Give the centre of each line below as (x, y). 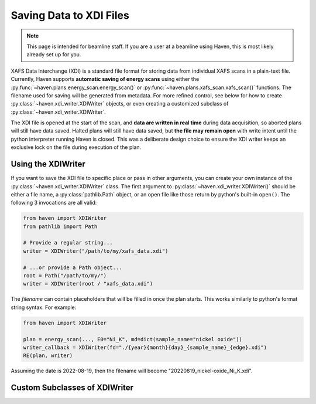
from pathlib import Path (60, 226)
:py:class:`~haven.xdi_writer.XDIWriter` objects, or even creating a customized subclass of (120, 104)
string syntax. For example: (44, 307)
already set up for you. (54, 55)
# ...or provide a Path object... (73, 267)
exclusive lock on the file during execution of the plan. (76, 147)
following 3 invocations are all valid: (54, 203)
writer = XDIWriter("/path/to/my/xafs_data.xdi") (96, 251)
